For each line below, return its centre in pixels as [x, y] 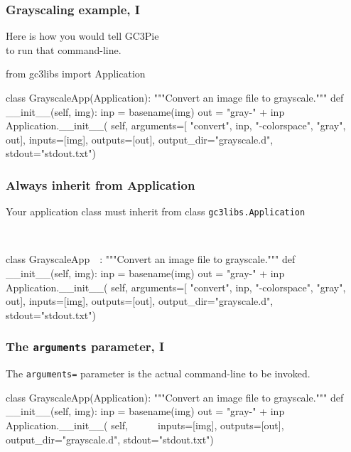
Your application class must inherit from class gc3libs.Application [156, 211]
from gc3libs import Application [76, 74]
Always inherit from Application [101, 184]
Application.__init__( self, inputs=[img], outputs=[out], [145, 425]
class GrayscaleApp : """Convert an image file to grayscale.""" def [151, 259]
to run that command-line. [64, 49]
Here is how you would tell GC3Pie [82, 36]
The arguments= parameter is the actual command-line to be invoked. [158, 373]
